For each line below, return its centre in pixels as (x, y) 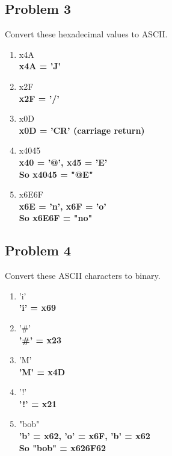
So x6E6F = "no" (56, 218)
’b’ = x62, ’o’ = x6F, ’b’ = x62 (84, 436)
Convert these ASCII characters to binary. (83, 276)
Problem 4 (38, 250)
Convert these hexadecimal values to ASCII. (86, 34)
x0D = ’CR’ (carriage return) (82, 130)
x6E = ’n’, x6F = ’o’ (63, 206)
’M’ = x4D (42, 371)
